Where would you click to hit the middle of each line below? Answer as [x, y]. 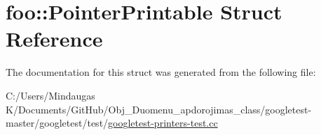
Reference [54, 39]
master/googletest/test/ [57, 123]
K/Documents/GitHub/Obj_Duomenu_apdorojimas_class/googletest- [159, 109]
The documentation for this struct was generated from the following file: [161, 72]
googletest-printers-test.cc [163, 123]
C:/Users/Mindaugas [50, 95]
